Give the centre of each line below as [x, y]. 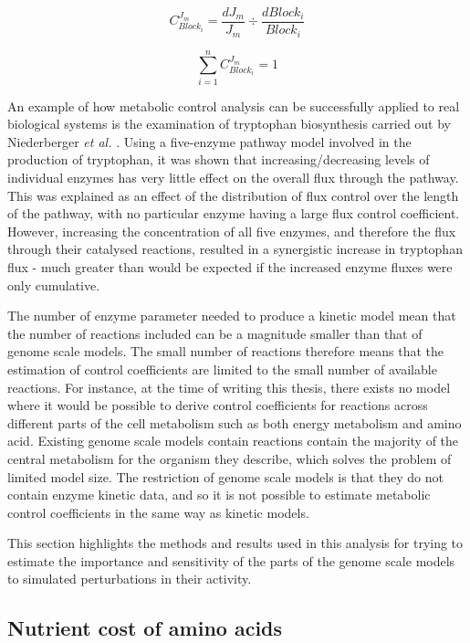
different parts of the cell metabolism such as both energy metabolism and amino [235, 422]
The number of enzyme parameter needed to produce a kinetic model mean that [232, 316]
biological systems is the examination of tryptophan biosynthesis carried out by [230, 124]
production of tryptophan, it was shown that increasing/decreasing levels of [219, 159]
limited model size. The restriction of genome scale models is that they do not [225, 476]
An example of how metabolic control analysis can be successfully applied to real [234, 105]
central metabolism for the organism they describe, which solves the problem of [230, 458]
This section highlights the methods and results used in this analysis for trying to [235, 543]
